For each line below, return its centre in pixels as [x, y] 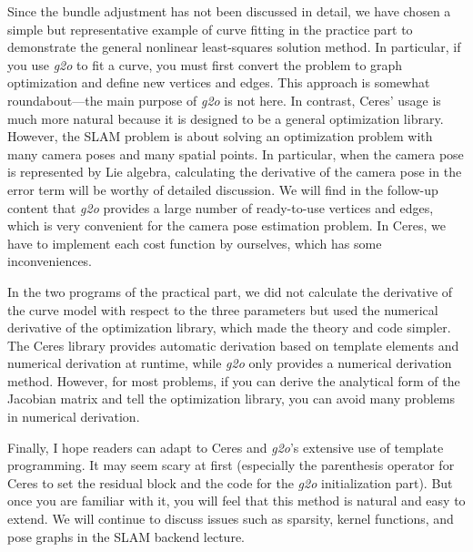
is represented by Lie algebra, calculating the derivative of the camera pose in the [235, 172]
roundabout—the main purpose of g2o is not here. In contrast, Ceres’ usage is [224, 100]
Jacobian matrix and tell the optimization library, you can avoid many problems [231, 399]
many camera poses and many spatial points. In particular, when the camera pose [236, 153]
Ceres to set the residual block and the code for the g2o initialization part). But [230, 482]
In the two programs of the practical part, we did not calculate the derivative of [230, 291]
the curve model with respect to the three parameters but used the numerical [223, 309]
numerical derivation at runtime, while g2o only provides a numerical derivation [230, 363]
